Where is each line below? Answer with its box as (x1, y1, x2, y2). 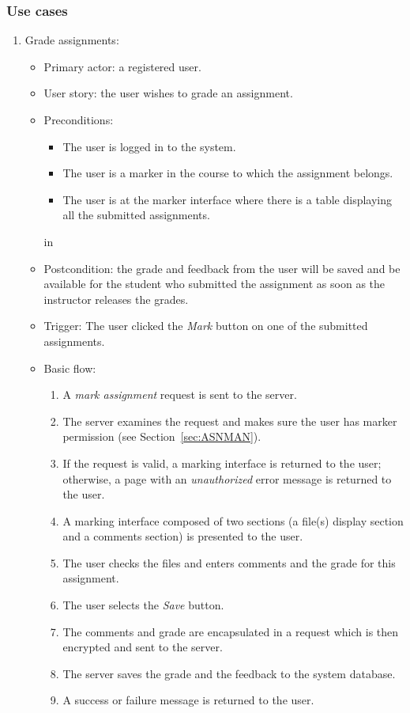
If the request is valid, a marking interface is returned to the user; (62, 454, 382, 471)
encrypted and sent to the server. (62, 639, 223, 655)
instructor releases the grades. (43, 290, 189, 307)
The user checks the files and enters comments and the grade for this (62, 554, 396, 571)
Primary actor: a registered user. (43, 58, 201, 74)
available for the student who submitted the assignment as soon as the (43, 275, 386, 292)
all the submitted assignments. (62, 207, 210, 223)
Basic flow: (43, 359, 96, 376)
